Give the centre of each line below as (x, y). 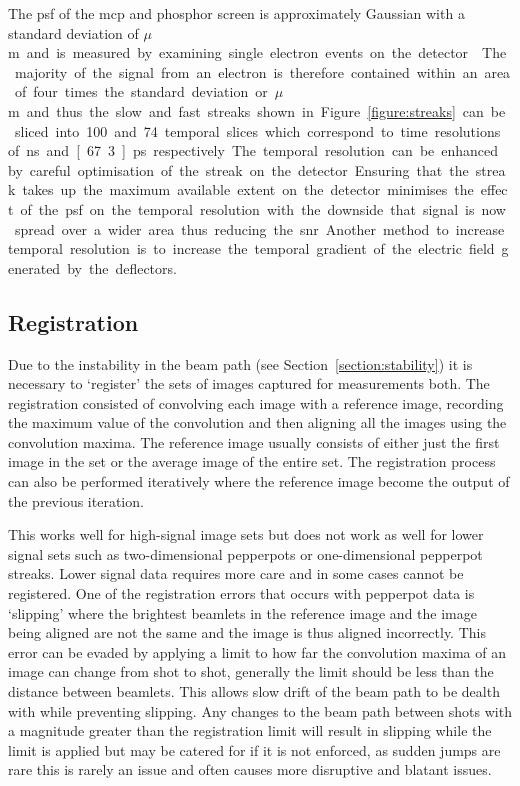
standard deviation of (73, 32)
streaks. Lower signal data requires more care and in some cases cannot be (236, 573)
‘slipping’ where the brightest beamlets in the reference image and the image (242, 612)
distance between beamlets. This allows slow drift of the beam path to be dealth (254, 691)
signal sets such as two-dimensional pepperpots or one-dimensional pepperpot (245, 553)
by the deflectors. (122, 267)
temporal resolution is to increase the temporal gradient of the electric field (251, 248)
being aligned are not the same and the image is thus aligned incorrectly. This (247, 632)
